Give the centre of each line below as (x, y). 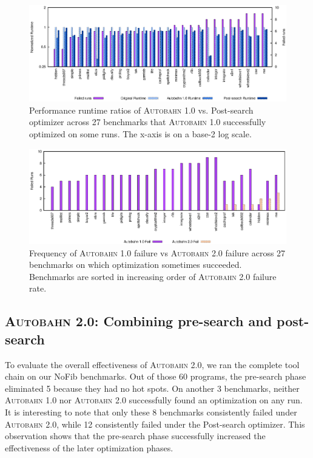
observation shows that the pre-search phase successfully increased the (135, 436)
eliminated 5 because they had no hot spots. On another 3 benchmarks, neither (152, 388)
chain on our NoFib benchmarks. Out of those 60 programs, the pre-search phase (156, 376)
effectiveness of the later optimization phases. (89, 447)
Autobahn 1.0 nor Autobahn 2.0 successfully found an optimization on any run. (154, 400)
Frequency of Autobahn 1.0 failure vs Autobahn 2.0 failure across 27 (157, 252)
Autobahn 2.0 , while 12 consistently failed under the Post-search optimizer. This (155, 424)
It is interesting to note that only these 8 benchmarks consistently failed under (151, 412)
